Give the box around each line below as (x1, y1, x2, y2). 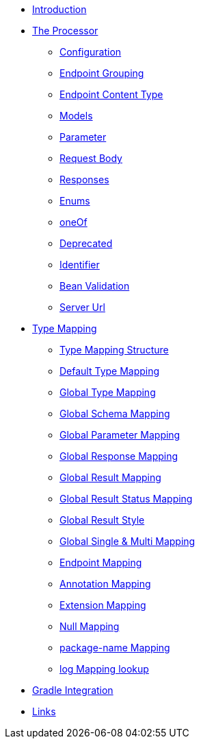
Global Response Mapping (59, 450, 178, 462)
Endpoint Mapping (59, 557, 142, 568)
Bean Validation (59, 280, 130, 292)
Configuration (59, 46, 122, 58)
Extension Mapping (59, 599, 146, 611)
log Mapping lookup (59, 663, 149, 675)
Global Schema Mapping (59, 408, 170, 419)
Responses (59, 174, 109, 185)
